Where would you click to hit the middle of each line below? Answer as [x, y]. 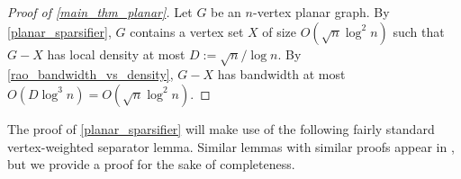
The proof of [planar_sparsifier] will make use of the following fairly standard [221, 128]
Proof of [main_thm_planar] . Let [100, 12]
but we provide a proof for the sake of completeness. [151, 164]
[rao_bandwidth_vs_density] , [90, 74]
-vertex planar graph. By [321, 12]
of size [280, 31]
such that [419, 31]
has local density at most [116, 54]
